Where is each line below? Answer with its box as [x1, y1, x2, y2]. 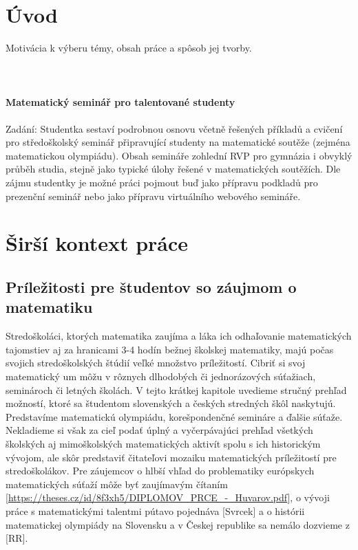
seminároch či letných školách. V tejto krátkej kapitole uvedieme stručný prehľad [6, 382, 347, 397]
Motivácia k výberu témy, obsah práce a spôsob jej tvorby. [6, 41, 252, 55]
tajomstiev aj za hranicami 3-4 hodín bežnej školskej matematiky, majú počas [6, 342, 334, 356]
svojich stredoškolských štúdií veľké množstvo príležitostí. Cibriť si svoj [6, 355, 306, 370]
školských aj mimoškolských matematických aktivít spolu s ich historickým [6, 436, 321, 450]
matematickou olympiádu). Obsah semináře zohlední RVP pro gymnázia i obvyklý [6, 148, 352, 162]
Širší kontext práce [6, 229, 189, 257]
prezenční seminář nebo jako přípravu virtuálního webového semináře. [6, 188, 301, 203]
